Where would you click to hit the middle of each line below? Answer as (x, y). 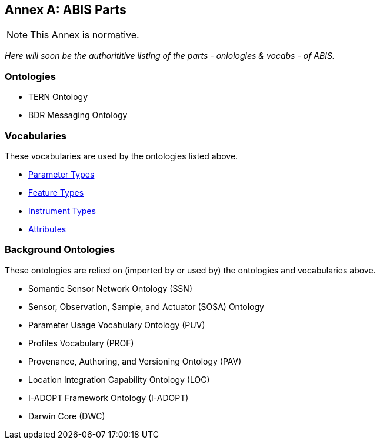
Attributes (47, 229)
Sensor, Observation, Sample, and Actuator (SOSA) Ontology (146, 306)
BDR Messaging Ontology (78, 115)
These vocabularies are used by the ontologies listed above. (121, 156)
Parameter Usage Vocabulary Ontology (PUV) (117, 325)
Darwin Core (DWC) (67, 416)
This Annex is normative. (85, 35)
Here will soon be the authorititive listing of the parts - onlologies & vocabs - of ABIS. (170, 56)
